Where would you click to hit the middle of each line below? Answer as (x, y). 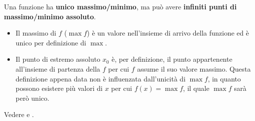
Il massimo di (36, 33)
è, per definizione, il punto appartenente (172, 59)
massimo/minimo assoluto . (50, 16)
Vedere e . (19, 114)
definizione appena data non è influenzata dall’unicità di (101, 78)
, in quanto (224, 78)
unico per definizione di (51, 42)
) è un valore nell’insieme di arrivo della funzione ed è (168, 33)
